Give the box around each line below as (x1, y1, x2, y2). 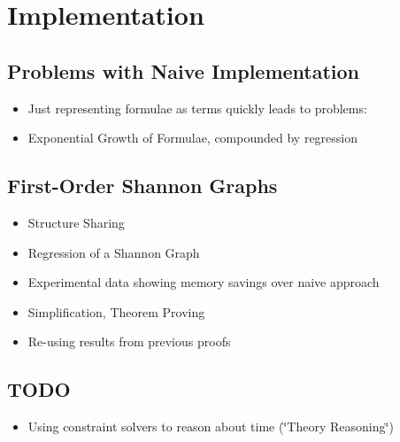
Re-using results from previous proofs (27, 332, 231, 351)
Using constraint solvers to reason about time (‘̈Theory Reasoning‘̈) (27, 417, 394, 436)
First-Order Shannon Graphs (7, 172, 278, 199)
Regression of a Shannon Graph (27, 243, 200, 261)
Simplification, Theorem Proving (27, 302, 205, 321)
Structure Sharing (27, 213, 125, 231)
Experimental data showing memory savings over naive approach (27, 273, 380, 291)
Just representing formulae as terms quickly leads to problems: (27, 98, 367, 117)
